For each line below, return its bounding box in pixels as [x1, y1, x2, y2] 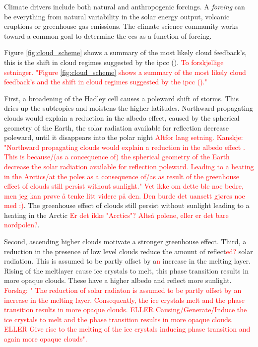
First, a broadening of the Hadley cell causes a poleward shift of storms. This [4, 93, 239, 103]
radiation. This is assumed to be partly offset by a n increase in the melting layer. [4, 256, 251, 266]
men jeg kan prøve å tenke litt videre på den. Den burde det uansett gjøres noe [4, 190, 245, 201]
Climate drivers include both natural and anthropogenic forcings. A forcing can [4, 1, 245, 11]
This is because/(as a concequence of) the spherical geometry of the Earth [4, 151, 230, 162]
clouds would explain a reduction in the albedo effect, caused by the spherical [4, 112, 240, 123]
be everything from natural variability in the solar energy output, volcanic [4, 11, 230, 21]
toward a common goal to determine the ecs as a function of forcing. [4, 30, 212, 41]
